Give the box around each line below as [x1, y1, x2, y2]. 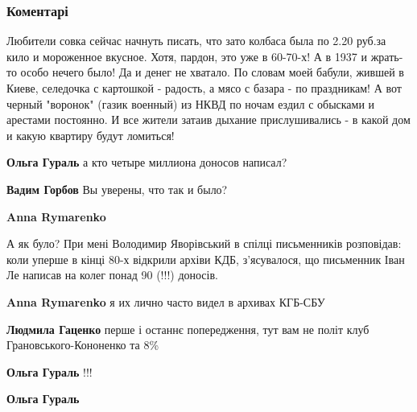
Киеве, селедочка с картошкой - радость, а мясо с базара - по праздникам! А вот [6, 80, 402, 96]
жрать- [370, 47, 403, 64]
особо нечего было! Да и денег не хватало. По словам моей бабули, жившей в [20, 64, 404, 80]
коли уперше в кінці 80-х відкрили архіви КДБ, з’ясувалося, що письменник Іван [6, 250, 405, 267]
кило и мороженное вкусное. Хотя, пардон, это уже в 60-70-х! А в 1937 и [6, 47, 367, 64]
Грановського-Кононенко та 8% [6, 336, 159, 353]
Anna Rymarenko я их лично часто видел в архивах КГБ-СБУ [6, 293, 325, 310]
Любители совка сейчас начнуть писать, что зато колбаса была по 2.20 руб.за [6, 32, 386, 49]
